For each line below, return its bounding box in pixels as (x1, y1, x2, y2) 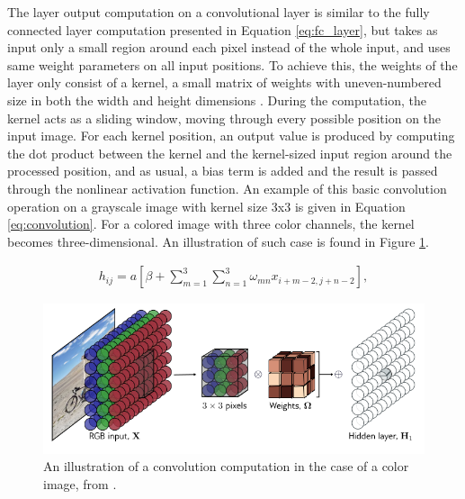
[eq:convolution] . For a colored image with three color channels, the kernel (7, 214, 415, 233)
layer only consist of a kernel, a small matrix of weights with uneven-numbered (7, 73, 442, 92)
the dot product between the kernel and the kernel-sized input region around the (7, 143, 452, 162)
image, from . (43, 474, 117, 493)
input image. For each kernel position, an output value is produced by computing (7, 126, 455, 145)
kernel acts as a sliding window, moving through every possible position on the (7, 108, 442, 127)
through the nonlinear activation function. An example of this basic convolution (7, 178, 447, 197)
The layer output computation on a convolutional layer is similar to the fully (7, 3, 430, 21)
